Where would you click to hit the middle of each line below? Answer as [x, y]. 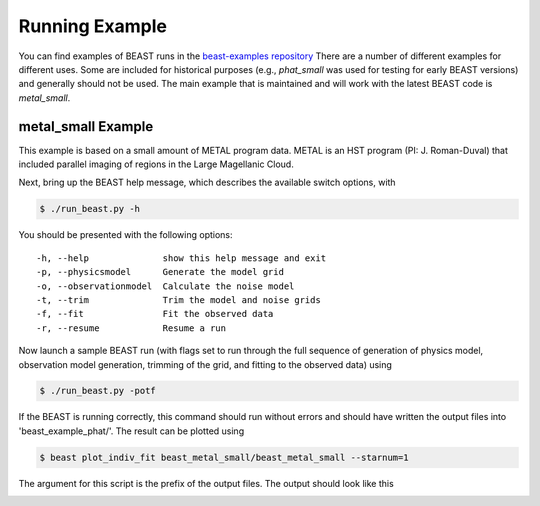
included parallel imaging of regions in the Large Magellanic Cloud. [156, 164]
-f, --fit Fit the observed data [155, 314]
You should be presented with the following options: [126, 235]
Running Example [92, 26]
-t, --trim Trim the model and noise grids [179, 299]
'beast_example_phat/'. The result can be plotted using [131, 431]
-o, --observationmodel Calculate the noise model [165, 286]
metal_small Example [86, 126]
